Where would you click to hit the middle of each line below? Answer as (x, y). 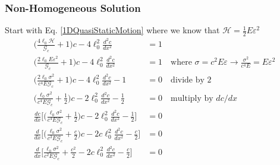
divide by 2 (191, 80)
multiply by (192, 98)
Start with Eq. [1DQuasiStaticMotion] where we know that (112, 30)
